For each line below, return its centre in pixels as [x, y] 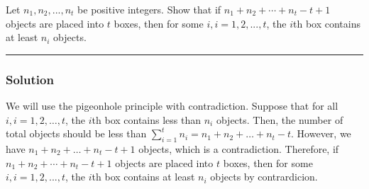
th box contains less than [147, 119]
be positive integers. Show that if [149, 9]
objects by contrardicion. [264, 177]
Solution [30, 79]
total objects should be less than [76, 133]
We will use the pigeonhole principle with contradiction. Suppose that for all [172, 105]
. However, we [321, 133]
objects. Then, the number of [280, 119]
